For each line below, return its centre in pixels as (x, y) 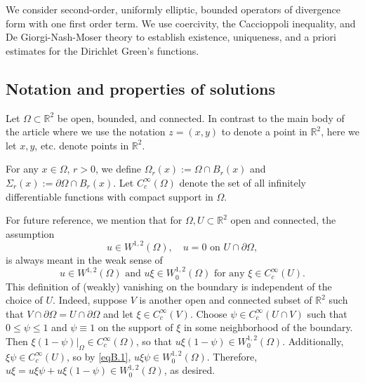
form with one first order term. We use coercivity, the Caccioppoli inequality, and (181, 23)
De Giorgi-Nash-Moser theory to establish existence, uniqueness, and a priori (171, 37)
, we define (118, 169)
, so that (154, 341)
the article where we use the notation (86, 132)
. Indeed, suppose (90, 300)
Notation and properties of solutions (140, 88)
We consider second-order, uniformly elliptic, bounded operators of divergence (173, 9)
